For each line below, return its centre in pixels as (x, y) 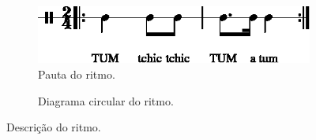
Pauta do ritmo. (77, 74)
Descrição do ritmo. (54, 127)
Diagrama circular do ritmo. (106, 100)
